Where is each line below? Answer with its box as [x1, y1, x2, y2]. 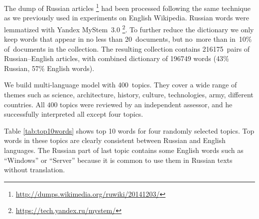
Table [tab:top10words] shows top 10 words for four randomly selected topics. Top [4, 125, 255, 136]
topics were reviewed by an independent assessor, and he [60, 99, 233, 109]
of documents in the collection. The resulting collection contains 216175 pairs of [4, 43, 250, 54]
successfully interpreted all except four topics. [4, 109, 143, 119]
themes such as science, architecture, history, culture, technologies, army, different [4, 89, 254, 100]
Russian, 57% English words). [4, 63, 95, 73]
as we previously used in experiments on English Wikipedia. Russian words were [4, 12, 249, 23]
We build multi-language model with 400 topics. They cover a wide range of [4, 79, 237, 90]
